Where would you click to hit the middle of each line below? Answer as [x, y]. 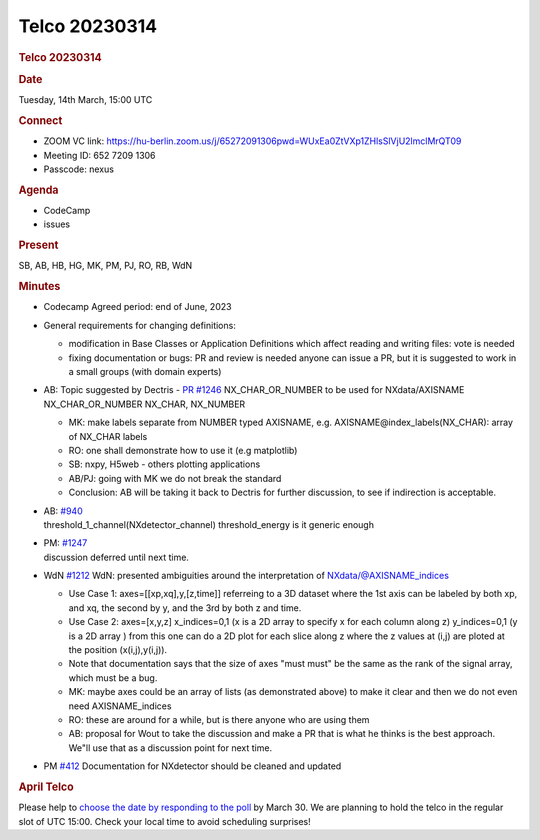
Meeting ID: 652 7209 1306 [99, 155]
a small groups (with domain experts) [145, 371]
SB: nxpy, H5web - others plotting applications [164, 464]
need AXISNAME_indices [120, 706]
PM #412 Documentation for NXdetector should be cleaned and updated [192, 766]
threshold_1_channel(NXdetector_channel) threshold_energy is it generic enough [209, 524]
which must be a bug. [113, 677]
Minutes [39, 287]
